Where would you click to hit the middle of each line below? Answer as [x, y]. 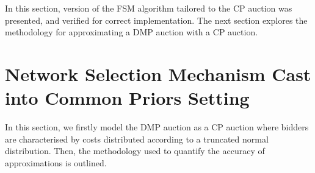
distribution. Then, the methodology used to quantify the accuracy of [135, 151]
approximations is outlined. [56, 162]
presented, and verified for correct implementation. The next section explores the [156, 20]
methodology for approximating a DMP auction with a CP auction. [132, 32]
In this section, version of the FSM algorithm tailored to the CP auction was [149, 8]
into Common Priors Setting [127, 98]
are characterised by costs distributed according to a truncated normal [137, 139]
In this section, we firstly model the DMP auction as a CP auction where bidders [157, 127]
